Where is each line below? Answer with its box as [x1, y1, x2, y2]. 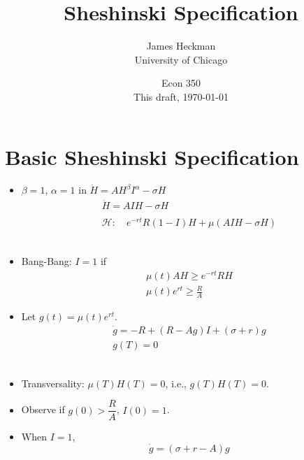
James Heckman [146, 38, 216, 53]
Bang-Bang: [21, 254, 72, 268]
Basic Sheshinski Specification [5, 142, 299, 171]
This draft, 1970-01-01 [133, 89, 229, 103]
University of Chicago [134, 52, 228, 66]
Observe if [21, 402, 65, 417]
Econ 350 [161, 76, 201, 90]
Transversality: [21, 375, 85, 390]
